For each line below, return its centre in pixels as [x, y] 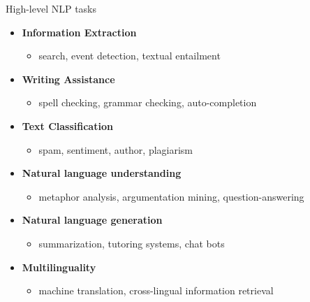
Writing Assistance [68, 79]
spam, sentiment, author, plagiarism [116, 149]
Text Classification [67, 125]
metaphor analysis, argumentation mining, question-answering [171, 196]
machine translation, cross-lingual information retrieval [156, 290]
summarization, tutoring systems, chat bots [132, 243]
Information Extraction [79, 32]
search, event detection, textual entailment [130, 56]
